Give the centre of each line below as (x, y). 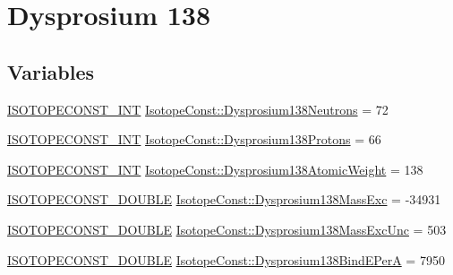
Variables (51, 71)
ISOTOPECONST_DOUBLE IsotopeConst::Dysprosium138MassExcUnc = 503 (227, 229)
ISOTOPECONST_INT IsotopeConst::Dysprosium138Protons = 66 (194, 139)
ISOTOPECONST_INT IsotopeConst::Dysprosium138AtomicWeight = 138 (215, 169)
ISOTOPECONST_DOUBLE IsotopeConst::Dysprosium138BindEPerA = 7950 (226, 259)
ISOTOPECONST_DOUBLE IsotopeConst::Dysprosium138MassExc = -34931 (224, 199)
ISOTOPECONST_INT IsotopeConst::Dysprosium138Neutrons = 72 (198, 109)
